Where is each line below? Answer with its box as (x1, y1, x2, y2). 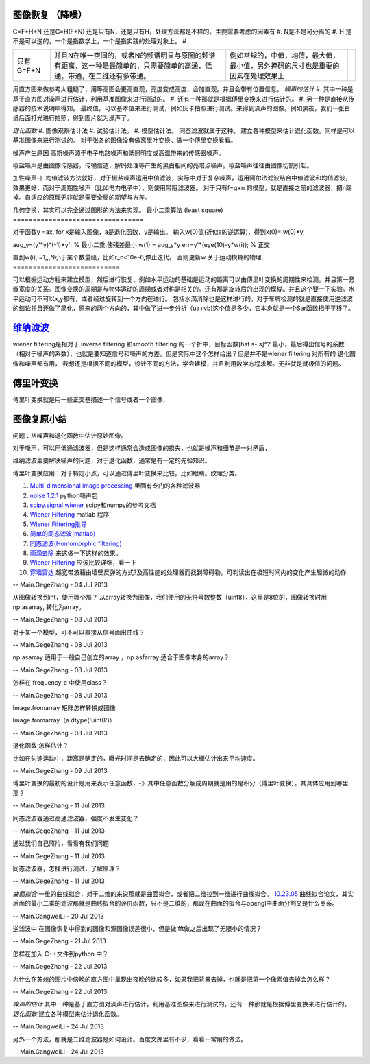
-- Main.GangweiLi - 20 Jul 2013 (12, 912, 104, 920)
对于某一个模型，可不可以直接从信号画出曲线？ (12, 628, 145, 636)
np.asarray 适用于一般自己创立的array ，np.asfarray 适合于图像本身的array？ (12, 653, 230, 661)
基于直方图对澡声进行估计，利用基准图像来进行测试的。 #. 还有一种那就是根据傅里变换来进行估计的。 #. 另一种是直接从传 (12, 95, 355, 103)
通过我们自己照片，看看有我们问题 (12, 839, 109, 847)
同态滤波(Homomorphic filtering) (29, 539, 123, 547)
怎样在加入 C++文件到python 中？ (12, 949, 109, 958)
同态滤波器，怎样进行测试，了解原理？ (12, 864, 121, 873)
